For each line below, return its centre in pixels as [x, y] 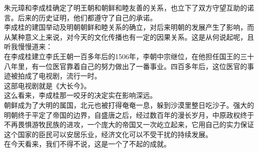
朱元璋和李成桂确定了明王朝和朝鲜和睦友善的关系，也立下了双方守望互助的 [126, 7]
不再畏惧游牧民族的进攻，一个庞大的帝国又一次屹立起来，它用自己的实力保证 [129, 124]
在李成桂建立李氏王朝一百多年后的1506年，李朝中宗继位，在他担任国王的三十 [129, 56]
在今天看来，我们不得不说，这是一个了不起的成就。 [87, 144]
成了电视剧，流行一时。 [63, 76]
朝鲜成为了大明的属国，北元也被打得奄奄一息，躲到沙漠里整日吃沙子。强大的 [129, 105]
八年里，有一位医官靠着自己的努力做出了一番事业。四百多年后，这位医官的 [126, 66]
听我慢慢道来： [28, 46]
